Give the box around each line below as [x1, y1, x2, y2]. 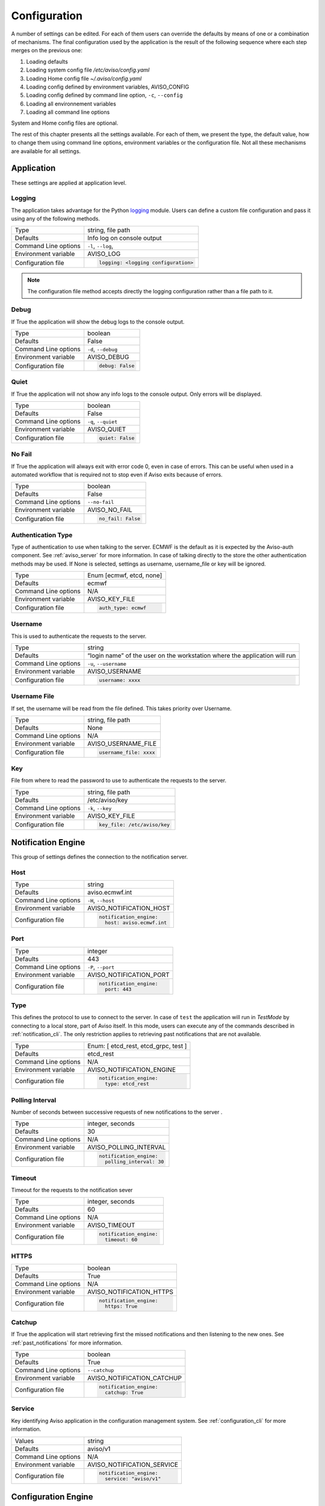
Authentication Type [11, 531, 73, 539]
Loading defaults [26, 58, 69, 65]
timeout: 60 [104, 1237, 138, 1243]
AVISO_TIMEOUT [87, 1221, 135, 1229]
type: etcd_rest [104, 1081, 150, 1087]
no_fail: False [99, 516, 141, 522]
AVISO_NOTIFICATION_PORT [87, 970, 170, 979]
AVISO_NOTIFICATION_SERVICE [87, 1460, 179, 1469]
